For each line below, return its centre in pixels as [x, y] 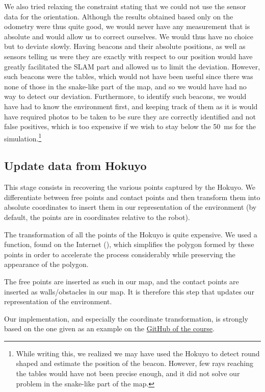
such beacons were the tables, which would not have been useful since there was [129, 76]
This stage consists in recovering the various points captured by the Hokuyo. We [130, 187]
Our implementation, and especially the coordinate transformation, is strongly [126, 318]
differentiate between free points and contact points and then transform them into [132, 197]
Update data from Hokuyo [75, 166]
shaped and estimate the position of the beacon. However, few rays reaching [135, 363]
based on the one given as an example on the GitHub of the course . [109, 328]
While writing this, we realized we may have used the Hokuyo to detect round [138, 353]
